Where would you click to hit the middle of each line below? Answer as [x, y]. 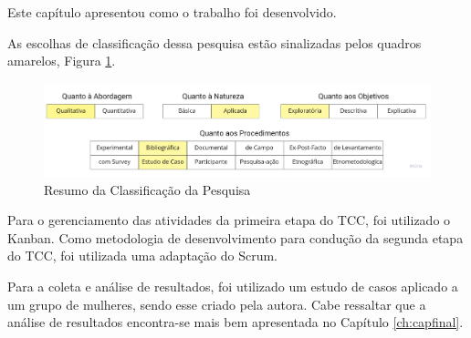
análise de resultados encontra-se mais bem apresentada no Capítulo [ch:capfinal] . [235, 322]
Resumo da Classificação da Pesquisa [147, 189]
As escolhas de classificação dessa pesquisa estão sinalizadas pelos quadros [215, 42]
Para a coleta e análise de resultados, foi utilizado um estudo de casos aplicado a [233, 286]
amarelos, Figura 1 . [62, 61]
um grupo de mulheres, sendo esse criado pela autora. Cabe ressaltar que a [217, 304]
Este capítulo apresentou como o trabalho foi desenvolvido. [172, 12]
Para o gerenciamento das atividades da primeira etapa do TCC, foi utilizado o [229, 220]
